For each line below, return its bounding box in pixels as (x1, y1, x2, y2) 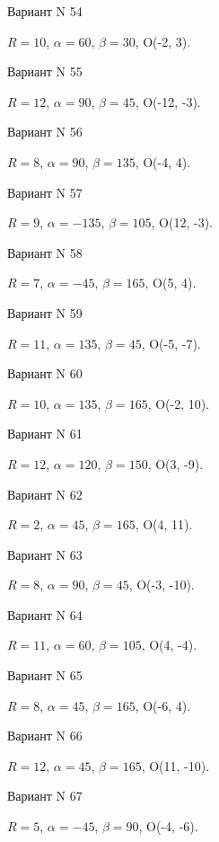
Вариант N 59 (7, 303, 83, 322)
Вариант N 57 (7, 182, 83, 201)
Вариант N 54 (7, 2, 83, 20)
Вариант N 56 (7, 122, 83, 141)
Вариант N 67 (7, 786, 83, 805)
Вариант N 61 (7, 424, 83, 443)
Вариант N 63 (7, 545, 83, 563)
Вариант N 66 (7, 726, 83, 745)
